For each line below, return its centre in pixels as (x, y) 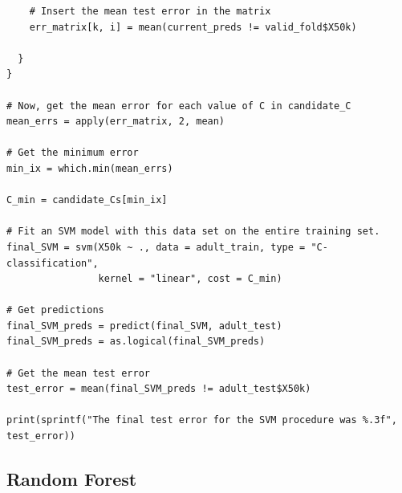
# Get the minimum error (73, 153)
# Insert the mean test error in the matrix (150, 11)
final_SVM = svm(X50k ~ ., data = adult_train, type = (156, 247)
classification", (53, 263)
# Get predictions (55, 310)
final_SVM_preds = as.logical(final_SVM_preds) (136, 342)
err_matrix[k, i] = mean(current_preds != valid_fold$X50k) (193, 27)
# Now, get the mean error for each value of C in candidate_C (179, 106)
